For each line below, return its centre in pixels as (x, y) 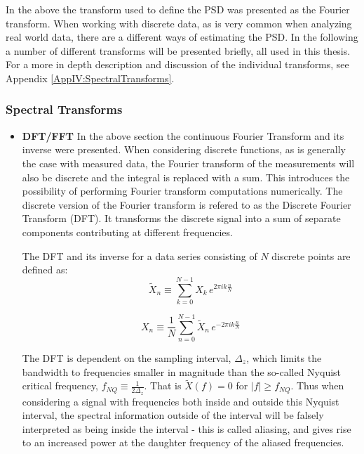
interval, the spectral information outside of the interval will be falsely (173, 415)
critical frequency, (60, 385)
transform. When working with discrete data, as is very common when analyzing (179, 23)
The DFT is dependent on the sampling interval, (127, 357)
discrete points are (311, 255)
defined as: (45, 270)
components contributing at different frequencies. (127, 232)
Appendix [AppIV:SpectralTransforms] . (90, 78)
